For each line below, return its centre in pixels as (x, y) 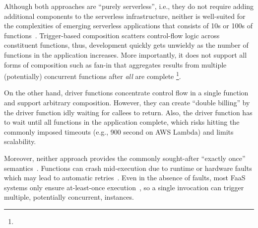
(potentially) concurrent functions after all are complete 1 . (93, 75)
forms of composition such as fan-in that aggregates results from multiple (115, 64)
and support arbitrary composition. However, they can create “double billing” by (127, 102)
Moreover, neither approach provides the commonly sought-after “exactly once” (125, 158)
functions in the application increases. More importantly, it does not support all (126, 54)
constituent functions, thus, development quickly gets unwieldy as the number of (126, 45)
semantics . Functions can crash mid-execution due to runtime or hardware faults (128, 168)
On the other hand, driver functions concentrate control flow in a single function (126, 93)
